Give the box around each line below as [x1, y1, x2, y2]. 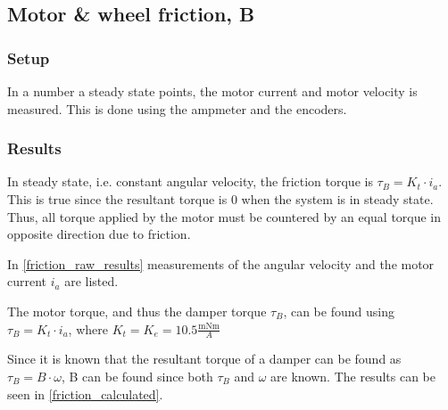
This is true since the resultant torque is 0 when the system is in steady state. [7, 190, 434, 208]
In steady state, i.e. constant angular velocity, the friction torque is [7, 172, 373, 191]
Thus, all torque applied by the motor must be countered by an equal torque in [7, 207, 442, 225]
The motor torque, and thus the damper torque [7, 301, 267, 320]
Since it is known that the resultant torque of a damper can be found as [7, 349, 402, 368]
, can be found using [283, 301, 394, 320]
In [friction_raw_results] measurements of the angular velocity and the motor [7, 254, 435, 273]
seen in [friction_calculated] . [7, 384, 163, 403]
